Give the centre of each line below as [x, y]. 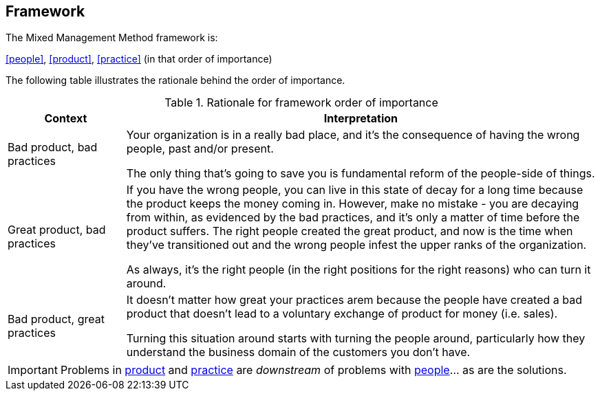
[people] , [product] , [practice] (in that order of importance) [139, 59]
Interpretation [361, 119]
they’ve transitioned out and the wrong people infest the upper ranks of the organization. [356, 245]
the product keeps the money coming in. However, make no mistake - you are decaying [353, 204]
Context [66, 119]
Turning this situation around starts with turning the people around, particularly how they [356, 339]
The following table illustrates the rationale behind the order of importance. [175, 80]
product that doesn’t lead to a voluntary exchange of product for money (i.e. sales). [342, 314]
